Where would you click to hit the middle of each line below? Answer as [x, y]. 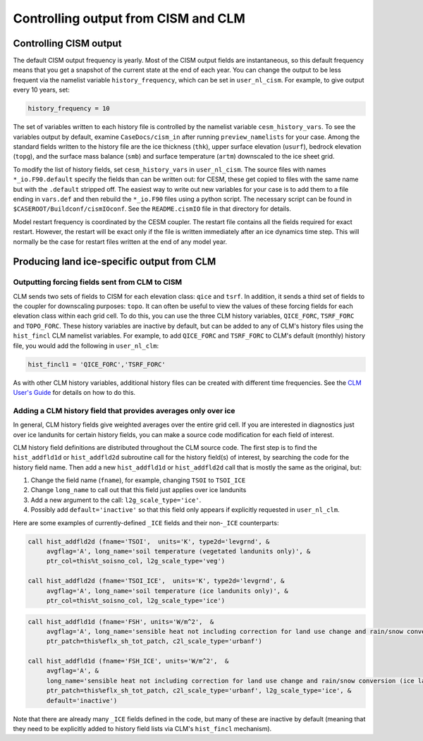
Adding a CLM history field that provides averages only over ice [124, 410]
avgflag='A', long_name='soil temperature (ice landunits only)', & [167, 591]
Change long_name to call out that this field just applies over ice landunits [139, 490]
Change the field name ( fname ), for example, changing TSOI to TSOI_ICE [138, 480]
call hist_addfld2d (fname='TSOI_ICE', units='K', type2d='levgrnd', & [156, 581]
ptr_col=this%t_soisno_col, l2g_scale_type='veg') [136, 561]
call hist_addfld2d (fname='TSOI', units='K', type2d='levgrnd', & [149, 541]
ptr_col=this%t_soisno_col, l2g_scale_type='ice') [136, 600]
